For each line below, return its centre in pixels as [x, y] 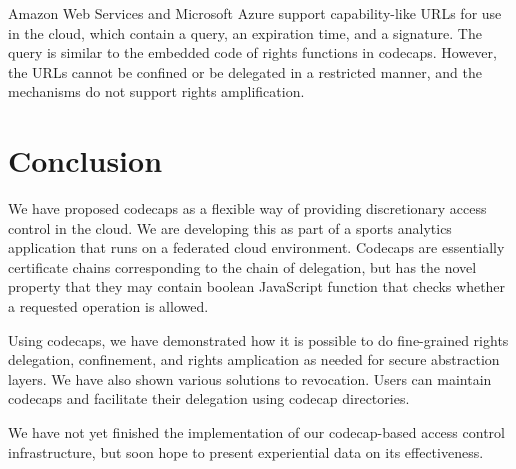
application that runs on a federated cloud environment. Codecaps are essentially [256, 247]
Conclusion [85, 160]
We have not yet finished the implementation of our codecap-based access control [256, 432]
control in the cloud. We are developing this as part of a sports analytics [230, 227]
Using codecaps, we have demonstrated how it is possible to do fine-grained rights [258, 339]
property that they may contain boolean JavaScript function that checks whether [257, 286]
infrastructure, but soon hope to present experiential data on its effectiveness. [246, 451]
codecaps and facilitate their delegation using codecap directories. [209, 398]
